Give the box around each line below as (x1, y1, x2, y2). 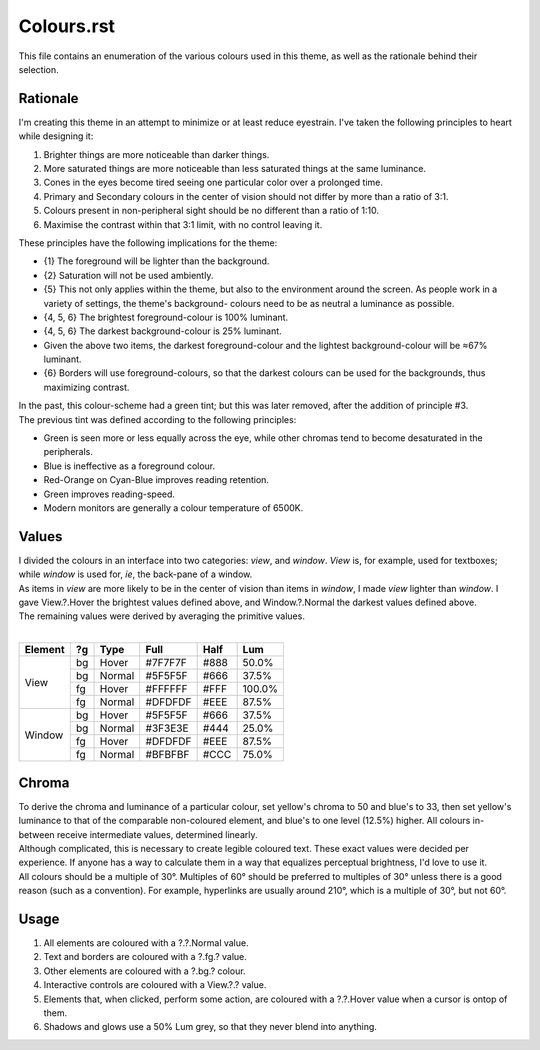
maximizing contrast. (43, 381, 130, 393)
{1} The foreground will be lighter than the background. (43, 255, 270, 267)
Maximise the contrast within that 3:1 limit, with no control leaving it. (43, 218, 323, 230)
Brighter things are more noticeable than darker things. (43, 148, 270, 160)
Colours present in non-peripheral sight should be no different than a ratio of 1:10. (43, 205, 380, 217)
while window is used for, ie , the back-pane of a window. (18, 568, 253, 580)
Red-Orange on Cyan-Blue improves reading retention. (43, 474, 270, 486)
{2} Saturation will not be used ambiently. (43, 269, 214, 281)
